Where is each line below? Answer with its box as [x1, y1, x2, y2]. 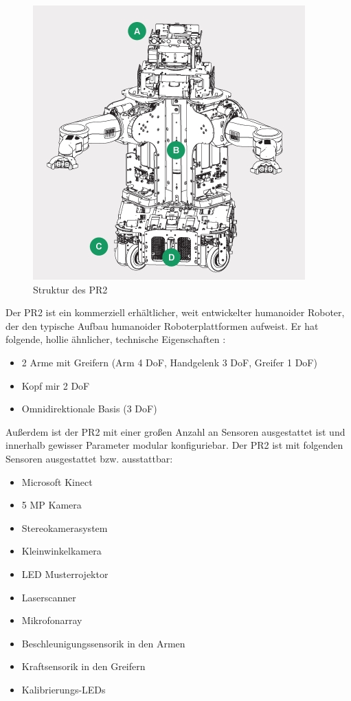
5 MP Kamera [21, 498, 82, 512]
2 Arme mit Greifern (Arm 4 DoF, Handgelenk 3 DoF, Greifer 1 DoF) [21, 355, 317, 369]
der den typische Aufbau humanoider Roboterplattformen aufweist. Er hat [5, 318, 319, 333]
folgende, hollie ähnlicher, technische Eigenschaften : [5, 332, 226, 346]
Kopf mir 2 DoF [21, 378, 90, 392]
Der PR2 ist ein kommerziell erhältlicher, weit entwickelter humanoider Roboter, [5, 305, 345, 320]
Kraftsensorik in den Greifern [21, 659, 146, 674]
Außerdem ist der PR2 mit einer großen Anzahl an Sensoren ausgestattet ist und [5, 424, 346, 438]
